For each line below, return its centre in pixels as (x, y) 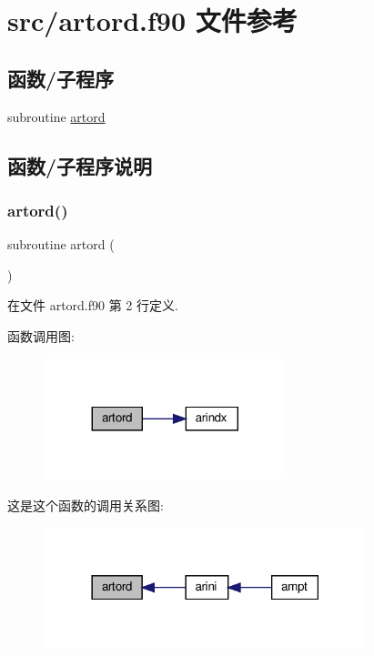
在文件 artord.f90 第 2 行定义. (93, 305)
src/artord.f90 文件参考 (152, 20)
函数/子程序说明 (80, 165)
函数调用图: (41, 335)
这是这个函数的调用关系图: (86, 505)
